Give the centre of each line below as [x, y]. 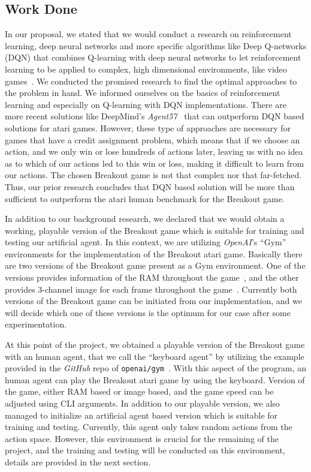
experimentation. [36, 324]
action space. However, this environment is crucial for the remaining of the [142, 438]
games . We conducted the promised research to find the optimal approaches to [151, 81]
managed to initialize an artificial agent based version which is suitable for [141, 415]
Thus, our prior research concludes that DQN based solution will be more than [150, 186]
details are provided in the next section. [78, 462]
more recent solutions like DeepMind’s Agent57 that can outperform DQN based [155, 116]
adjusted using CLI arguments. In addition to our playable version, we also [142, 403]
